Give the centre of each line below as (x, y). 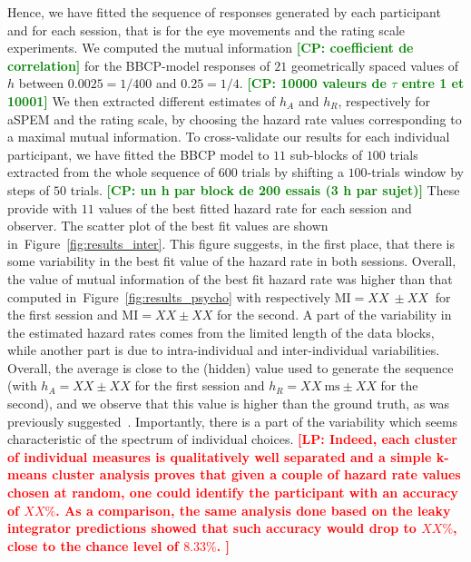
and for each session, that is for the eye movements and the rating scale (206, 30)
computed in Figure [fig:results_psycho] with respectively (169, 296)
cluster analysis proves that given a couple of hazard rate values (256, 474)
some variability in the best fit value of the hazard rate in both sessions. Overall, (232, 261)
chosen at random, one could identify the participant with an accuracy (233, 493)
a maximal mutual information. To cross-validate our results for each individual (229, 137)
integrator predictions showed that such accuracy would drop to (212, 528)
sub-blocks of (326, 154)
